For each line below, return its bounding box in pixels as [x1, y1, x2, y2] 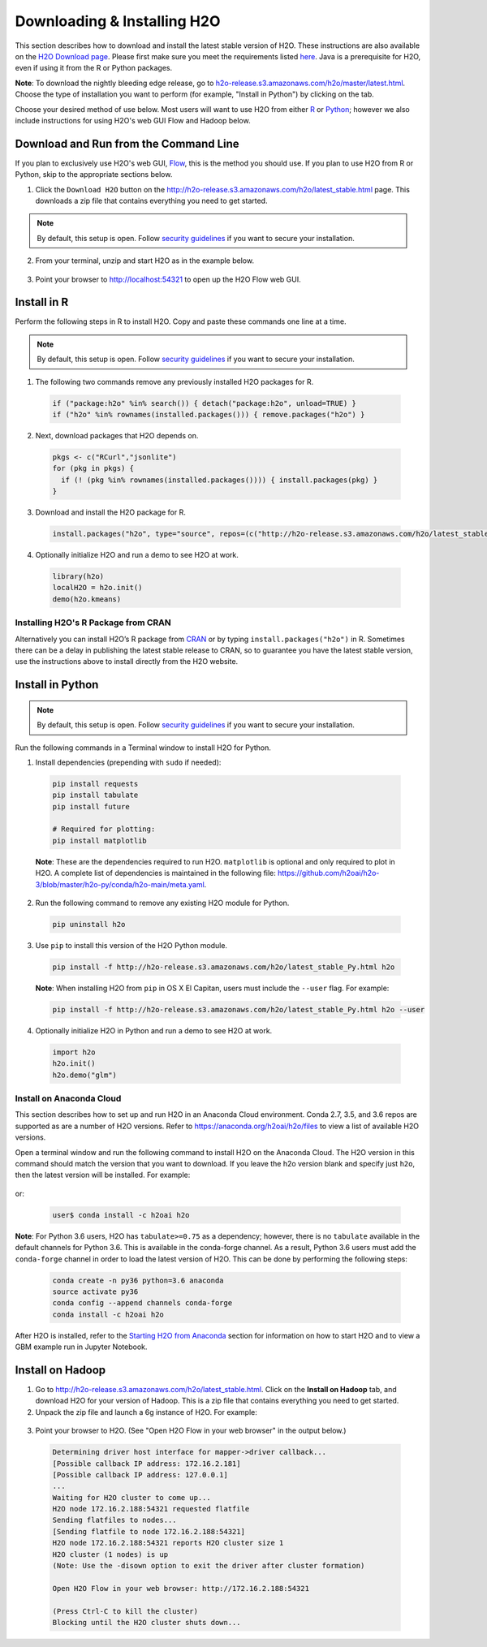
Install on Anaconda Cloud [15, 1093, 122, 1104]
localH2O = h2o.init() [52, 583, 143, 593]
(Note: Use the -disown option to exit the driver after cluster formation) [52, 1561, 365, 1571]
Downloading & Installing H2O [15, 12, 221, 30]
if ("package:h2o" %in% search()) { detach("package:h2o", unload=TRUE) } [52, 399, 357, 407]
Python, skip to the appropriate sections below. [15, 170, 173, 179]
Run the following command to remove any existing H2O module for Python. [35, 898, 290, 908]
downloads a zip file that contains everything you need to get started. [35, 196, 268, 205]
